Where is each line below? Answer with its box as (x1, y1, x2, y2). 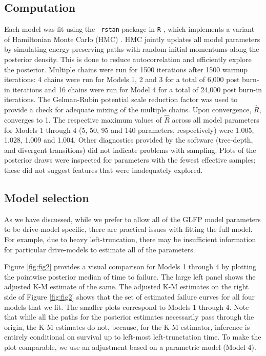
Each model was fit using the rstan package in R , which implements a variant (4, 24, 255, 34)
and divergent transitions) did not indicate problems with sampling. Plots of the (4, 144, 256, 155)
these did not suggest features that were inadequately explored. (4, 165, 203, 175)
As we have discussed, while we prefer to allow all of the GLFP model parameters (4, 213, 261, 224)
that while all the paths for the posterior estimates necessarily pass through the (4, 311, 254, 322)
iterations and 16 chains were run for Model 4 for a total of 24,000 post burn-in (12, 84, 262, 94)
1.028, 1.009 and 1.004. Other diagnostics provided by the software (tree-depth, (4, 134, 253, 145)
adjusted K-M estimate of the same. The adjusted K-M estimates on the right (4, 281, 249, 292)
